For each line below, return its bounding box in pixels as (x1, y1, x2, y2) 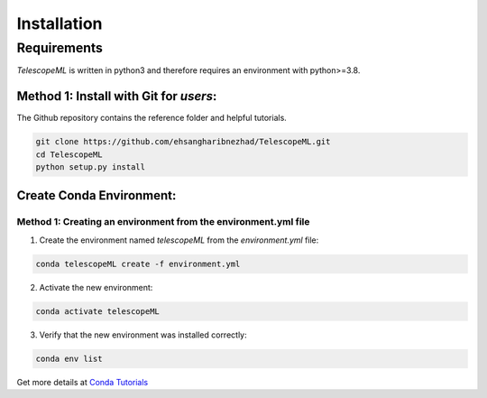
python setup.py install (35, 162, 146, 172)
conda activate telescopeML (35, 306, 160, 316)
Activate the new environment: (39, 282, 153, 292)
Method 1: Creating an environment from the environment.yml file (16, 216, 310, 228)
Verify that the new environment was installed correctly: (39, 329, 247, 340)
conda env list (35, 353, 103, 364)
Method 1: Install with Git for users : (16, 88, 217, 104)
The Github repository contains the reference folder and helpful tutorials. (16, 113, 288, 124)
